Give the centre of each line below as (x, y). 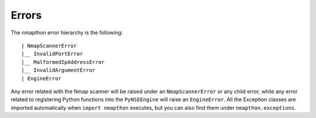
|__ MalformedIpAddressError (63, 62)
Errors (26, 15)
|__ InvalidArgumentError (59, 70)
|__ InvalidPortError (52, 54)
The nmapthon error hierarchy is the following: (67, 33)
